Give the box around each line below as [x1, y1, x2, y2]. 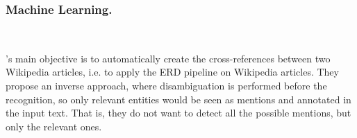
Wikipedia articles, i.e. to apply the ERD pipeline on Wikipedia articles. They [6, 64, 339, 79]
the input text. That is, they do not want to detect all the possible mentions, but [6, 105, 351, 120]
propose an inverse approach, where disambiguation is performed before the [6, 78, 327, 92]
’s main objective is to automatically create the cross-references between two [6, 51, 331, 65]
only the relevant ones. [6, 119, 102, 133]
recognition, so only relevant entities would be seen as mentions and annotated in [6, 92, 351, 106]
